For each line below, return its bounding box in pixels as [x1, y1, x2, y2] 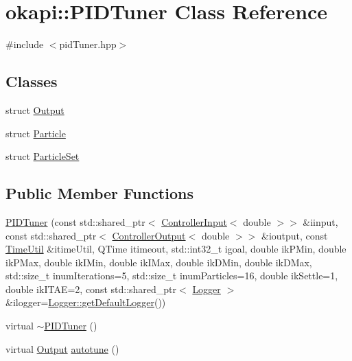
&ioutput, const [261, 228, 328, 242]
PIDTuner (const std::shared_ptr [5, 214, 145, 229]
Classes [5, 71, 58, 92]
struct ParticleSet [5, 149, 80, 163]
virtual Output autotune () [5, 341, 119, 356]
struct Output [5, 102, 64, 117]
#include [5, 37, 44, 51]
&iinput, [303, 214, 338, 229]
